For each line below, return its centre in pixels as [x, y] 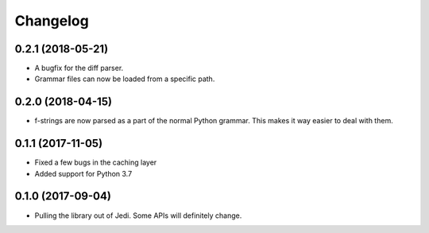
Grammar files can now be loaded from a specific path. [125, 79]
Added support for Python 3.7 [83, 173]
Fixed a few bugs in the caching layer [96, 162]
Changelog [52, 21]
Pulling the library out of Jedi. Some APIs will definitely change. [138, 216]
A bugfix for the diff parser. [79, 68]
